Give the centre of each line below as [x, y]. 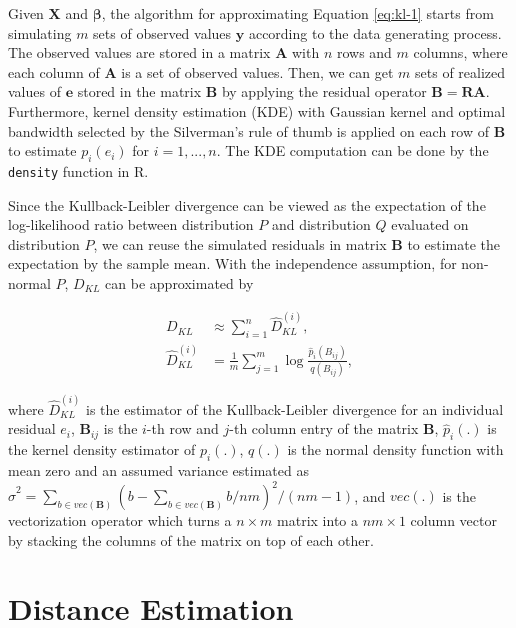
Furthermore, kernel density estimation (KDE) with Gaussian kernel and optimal [257, 110]
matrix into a [318, 520]
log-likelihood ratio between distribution [131, 224]
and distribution [321, 224]
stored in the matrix [139, 91]
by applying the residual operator [324, 91]
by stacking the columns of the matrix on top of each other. [191, 539]
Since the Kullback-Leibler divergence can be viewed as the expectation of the [247, 204]
